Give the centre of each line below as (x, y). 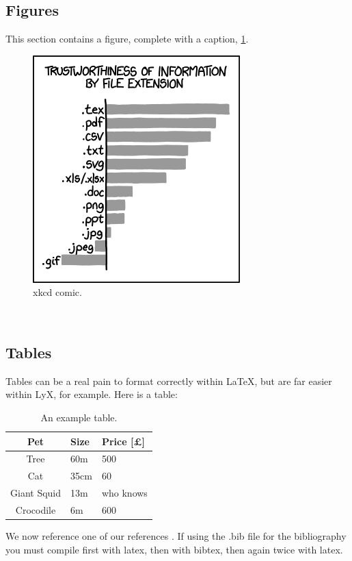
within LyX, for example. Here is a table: (92, 394)
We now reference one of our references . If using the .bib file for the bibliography (176, 536)
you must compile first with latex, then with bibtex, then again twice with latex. (174, 549)
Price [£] (123, 441)
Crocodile (36, 509)
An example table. (79, 417)
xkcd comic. (57, 292)
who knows (124, 493)
